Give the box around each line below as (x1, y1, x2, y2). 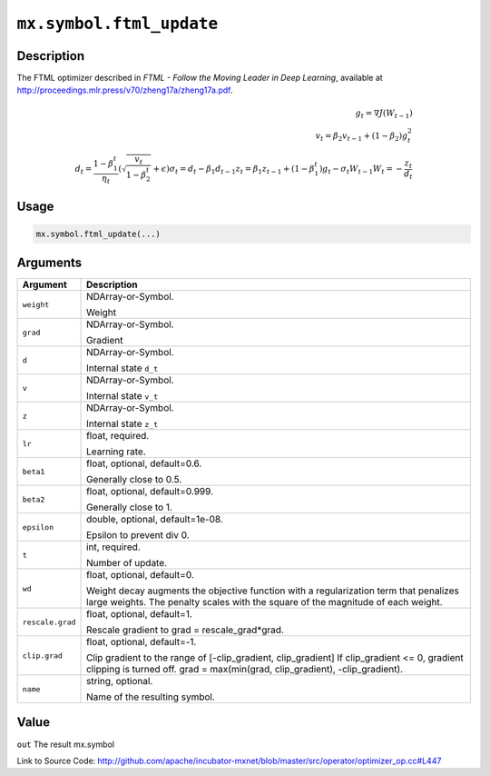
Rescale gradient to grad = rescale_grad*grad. (86, 623, 285, 636)
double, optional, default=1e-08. (86, 513, 224, 526)
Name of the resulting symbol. (86, 691, 215, 703)
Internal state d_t (86, 362, 159, 374)
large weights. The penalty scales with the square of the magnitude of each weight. (86, 596, 444, 609)
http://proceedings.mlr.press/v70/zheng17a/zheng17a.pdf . (16, 85, 233, 95)
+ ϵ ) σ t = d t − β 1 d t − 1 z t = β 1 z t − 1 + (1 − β (152, 164, 315, 176)
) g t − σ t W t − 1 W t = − (318, 164, 403, 176)
